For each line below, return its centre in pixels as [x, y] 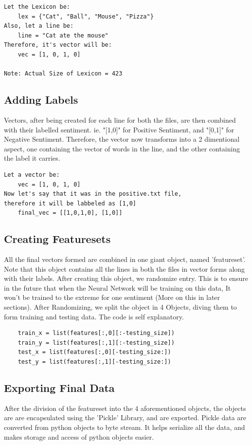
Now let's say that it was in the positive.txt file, [93, 194]
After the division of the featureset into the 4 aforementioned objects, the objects [125, 408]
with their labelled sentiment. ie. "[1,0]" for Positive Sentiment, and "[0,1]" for [119, 129]
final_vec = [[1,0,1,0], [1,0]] [70, 213]
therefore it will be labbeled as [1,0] [70, 203]
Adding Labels [41, 100]
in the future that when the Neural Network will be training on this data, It [117, 287]
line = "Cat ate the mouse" [63, 35]
